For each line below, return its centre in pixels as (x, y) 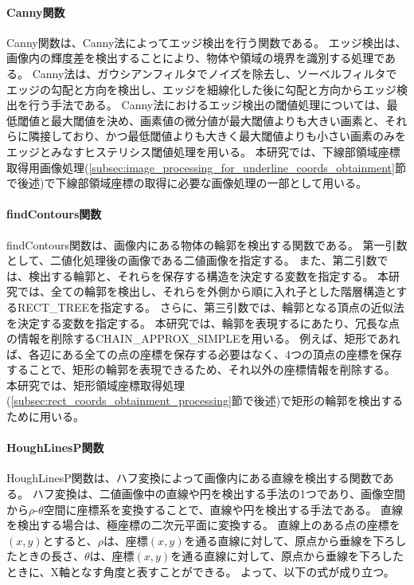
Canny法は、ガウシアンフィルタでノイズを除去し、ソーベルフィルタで (215, 73)
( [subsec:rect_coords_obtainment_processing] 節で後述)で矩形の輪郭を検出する (205, 400)
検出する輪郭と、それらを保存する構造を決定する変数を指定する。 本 (209, 275)
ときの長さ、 (51, 556)
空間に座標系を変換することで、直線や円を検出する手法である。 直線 (223, 509)
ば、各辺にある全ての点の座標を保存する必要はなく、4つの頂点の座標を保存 (204, 353)
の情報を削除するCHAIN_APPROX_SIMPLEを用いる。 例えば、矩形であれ (203, 338)
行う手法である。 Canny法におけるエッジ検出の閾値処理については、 (207, 105)
